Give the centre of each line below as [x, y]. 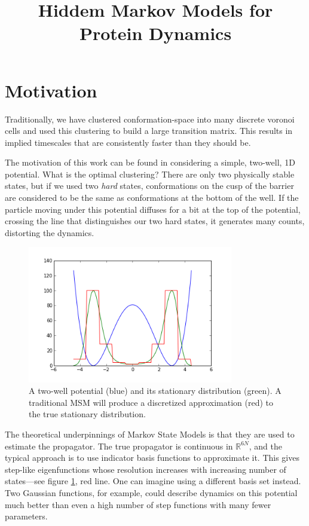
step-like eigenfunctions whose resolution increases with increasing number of [146, 469]
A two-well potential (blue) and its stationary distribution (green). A [155, 391]
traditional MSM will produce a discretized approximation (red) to [151, 402]
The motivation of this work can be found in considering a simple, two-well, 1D [150, 162]
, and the [265, 446]
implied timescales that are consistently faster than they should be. [128, 142]
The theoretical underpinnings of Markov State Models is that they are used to [150, 434]
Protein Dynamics [155, 33]
